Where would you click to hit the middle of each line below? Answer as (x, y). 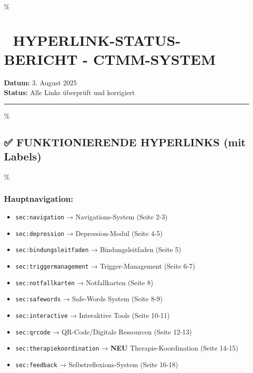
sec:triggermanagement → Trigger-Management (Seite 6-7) (105, 266)
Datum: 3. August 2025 (40, 82)
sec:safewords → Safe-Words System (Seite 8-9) (89, 299)
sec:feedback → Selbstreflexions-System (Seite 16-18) (97, 364)
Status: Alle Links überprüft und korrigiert (69, 92)
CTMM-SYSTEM (154, 59)
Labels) (23, 156)
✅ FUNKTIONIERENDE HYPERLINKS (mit (125, 142)
